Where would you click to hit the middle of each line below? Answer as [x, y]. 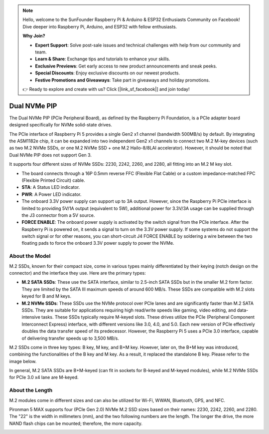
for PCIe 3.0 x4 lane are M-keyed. [44, 378]
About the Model [30, 256]
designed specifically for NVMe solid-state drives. [61, 125]
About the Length [31, 391]
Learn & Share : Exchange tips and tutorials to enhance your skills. [103, 59]
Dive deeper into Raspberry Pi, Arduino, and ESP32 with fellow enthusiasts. [100, 26]
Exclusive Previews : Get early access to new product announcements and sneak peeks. [126, 66]
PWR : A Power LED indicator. [52, 194]
